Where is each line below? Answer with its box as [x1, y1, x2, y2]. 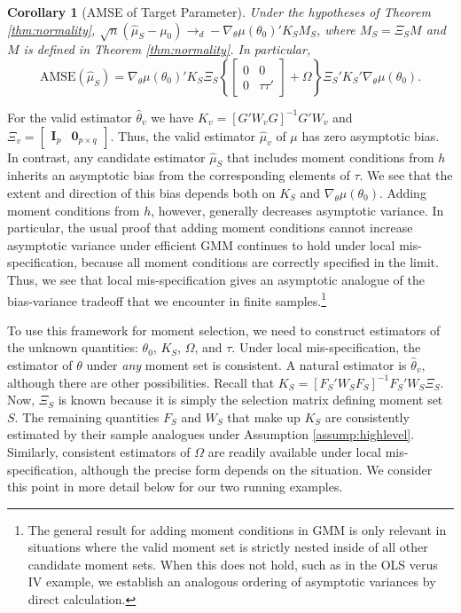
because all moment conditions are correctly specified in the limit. [81, 253, 439, 271]
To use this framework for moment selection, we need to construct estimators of [7, 320, 441, 339]
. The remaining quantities [14, 407, 160, 426]
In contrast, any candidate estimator [7, 147, 206, 166]
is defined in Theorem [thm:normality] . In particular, [23, 40, 311, 59]
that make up [227, 407, 301, 426]
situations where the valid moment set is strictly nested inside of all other [27, 538, 428, 556]
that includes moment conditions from [227, 147, 434, 166]
